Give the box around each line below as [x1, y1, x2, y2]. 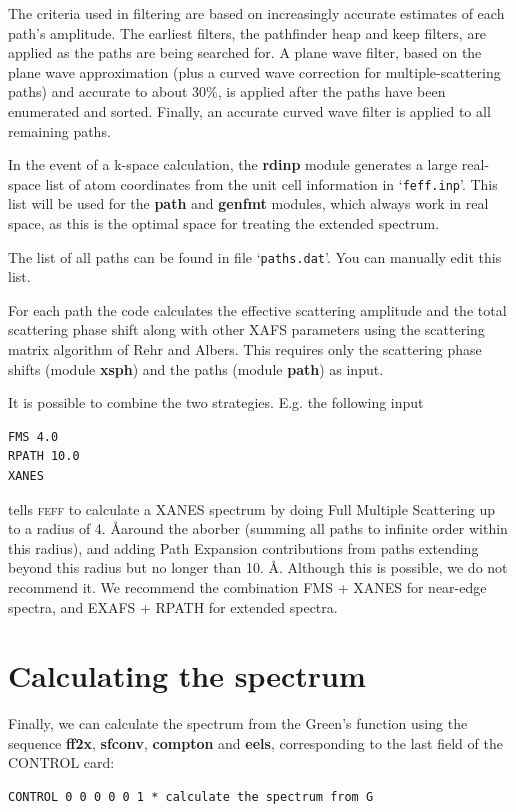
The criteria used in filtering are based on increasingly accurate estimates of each [8, 3, 505, 23]
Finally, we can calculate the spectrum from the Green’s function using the [8, 713, 468, 734]
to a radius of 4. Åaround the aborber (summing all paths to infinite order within [8, 518, 508, 539]
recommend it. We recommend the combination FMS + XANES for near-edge [8, 576, 487, 597]
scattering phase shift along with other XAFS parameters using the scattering [8, 319, 485, 340]
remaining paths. [8, 120, 111, 141]
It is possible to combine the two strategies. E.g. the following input [8, 392, 424, 413]
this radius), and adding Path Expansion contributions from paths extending [8, 537, 479, 558]
